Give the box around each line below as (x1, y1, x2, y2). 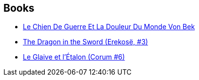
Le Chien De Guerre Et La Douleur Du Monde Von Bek (23, 22, 195, 31)
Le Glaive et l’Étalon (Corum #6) (23, 53, 125, 61)
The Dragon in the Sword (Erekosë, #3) (23, 38, 148, 46)
